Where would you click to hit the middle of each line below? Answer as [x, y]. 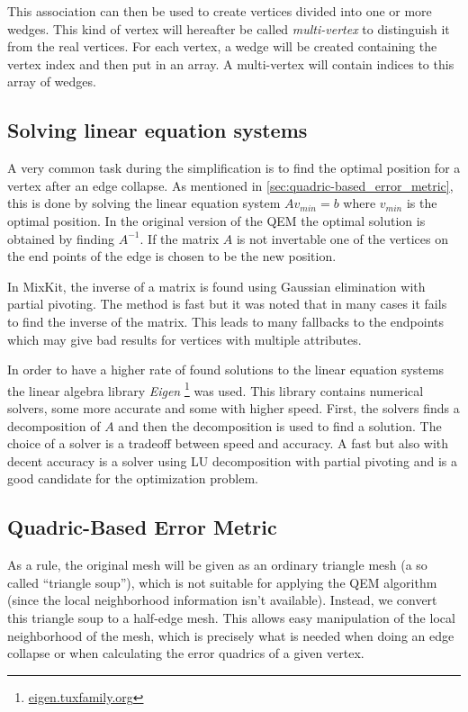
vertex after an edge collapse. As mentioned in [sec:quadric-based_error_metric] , [230, 185]
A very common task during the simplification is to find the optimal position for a [234, 168]
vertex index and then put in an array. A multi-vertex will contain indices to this [231, 63]
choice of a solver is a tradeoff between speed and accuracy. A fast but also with [228, 443]
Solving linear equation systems [157, 130]
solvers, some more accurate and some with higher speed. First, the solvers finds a [234, 407]
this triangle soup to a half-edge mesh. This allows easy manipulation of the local [231, 617]
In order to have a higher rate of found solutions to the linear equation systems [226, 370]
